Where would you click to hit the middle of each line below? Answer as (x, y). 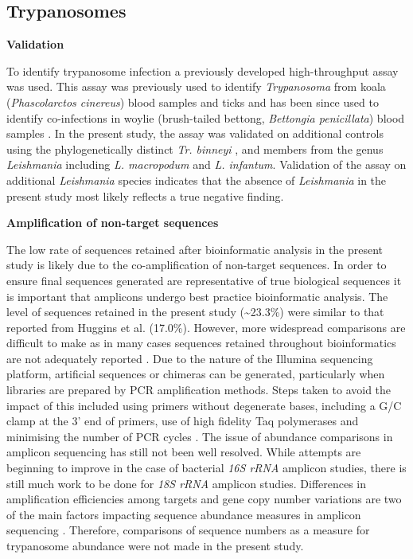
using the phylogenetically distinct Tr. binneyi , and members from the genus (195, 149)
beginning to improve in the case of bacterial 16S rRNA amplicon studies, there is (206, 468)
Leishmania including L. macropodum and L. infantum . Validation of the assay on (206, 164)
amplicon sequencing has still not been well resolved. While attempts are (184, 452)
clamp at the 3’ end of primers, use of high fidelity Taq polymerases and (183, 421)
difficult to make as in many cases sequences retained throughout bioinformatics (201, 343)
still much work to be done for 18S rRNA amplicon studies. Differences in (187, 483)
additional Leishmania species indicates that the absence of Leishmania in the (197, 180)
